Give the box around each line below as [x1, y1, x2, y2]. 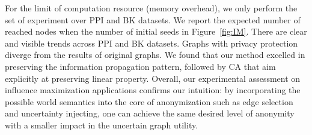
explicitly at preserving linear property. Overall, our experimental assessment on [5, 72, 301, 84]
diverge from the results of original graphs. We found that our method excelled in [5, 48, 305, 61]
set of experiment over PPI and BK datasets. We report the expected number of [5, 13, 301, 26]
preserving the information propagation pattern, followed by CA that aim [5, 60, 276, 72]
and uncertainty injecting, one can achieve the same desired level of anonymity [5, 107, 295, 119]
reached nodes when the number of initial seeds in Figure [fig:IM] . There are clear [5, 25, 307, 38]
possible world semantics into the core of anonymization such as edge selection [5, 95, 293, 108]
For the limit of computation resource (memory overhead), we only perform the [5, 2, 298, 14]
